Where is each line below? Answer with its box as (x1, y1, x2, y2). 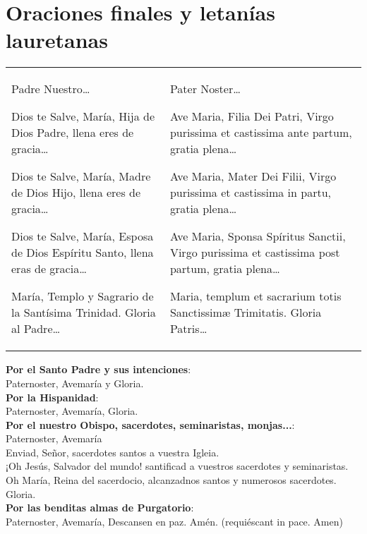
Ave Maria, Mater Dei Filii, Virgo (169, 168, 337, 185)
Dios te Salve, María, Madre (11, 168, 151, 185)
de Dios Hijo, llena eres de (11, 184, 141, 201)
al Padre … (11, 320, 61, 337)
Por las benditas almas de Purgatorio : (6, 500, 194, 515)
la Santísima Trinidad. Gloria (11, 304, 156, 321)
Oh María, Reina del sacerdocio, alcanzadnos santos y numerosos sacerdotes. (6, 473, 337, 487)
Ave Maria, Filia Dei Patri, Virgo (169, 108, 334, 125)
